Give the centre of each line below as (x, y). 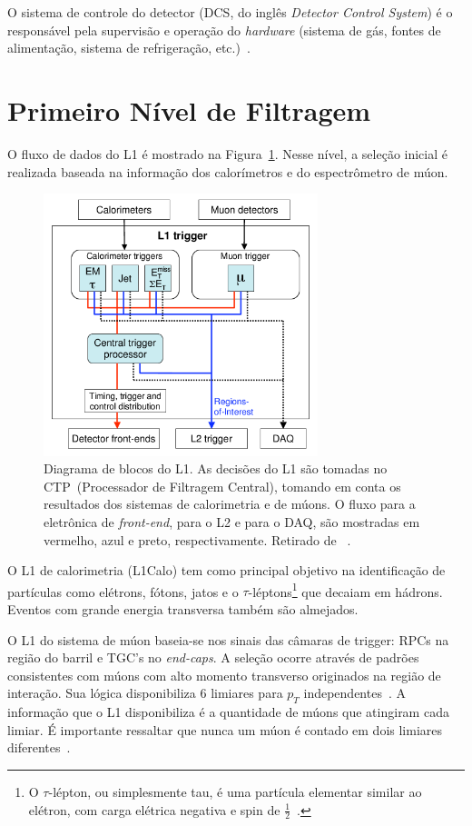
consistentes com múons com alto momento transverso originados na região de (224, 675)
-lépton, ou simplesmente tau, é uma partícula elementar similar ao (235, 792)
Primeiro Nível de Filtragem (189, 109)
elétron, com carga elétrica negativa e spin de (154, 809)
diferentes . (39, 747)
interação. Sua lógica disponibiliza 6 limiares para (145, 693)
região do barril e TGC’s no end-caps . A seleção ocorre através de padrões (213, 657)
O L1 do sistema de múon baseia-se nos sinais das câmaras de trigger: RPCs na (228, 639)
